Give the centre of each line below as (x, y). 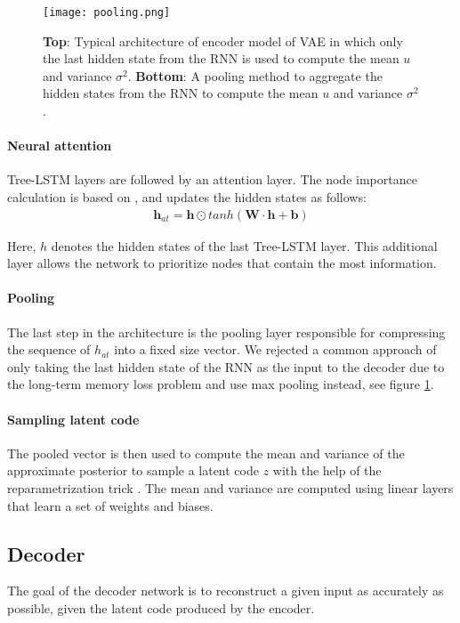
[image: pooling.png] (107, 12)
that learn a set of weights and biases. (110, 505)
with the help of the (327, 470)
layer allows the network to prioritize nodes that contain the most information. (222, 263)
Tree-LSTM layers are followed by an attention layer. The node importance (212, 179)
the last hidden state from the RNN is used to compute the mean (221, 58)
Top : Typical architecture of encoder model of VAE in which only (223, 40)
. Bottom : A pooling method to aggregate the (255, 75)
